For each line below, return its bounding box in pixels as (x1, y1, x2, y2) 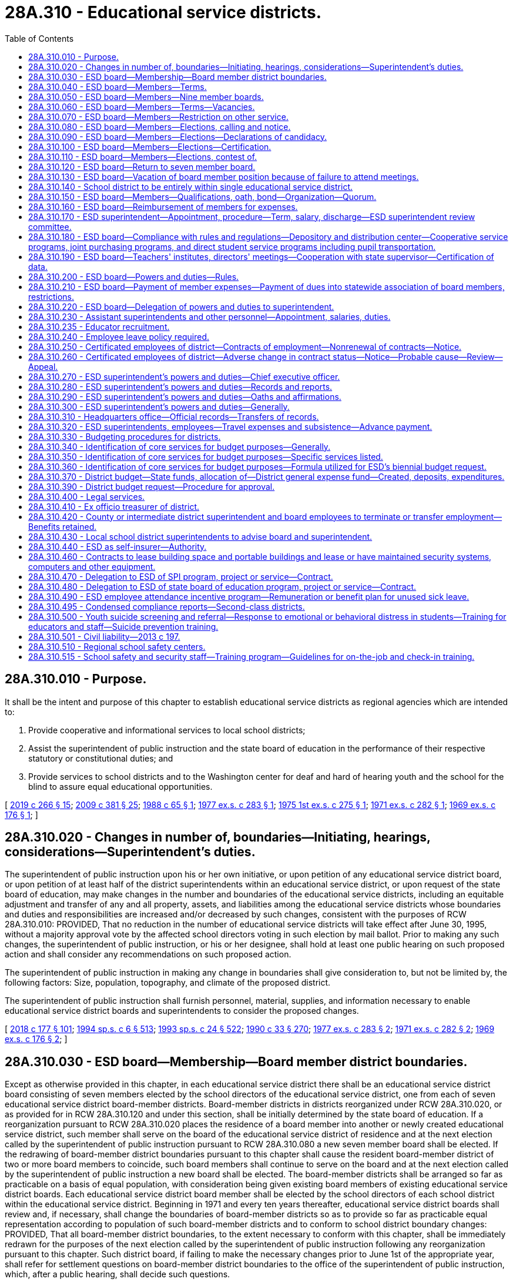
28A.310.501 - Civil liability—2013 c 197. (28, 631, 180, 642)
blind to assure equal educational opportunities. (28, 781, 213, 792)
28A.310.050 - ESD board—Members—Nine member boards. (28, 91, 264, 102)
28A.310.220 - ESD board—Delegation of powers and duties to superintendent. (28, 301, 334, 312)
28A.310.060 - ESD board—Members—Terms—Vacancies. (28, 101, 255, 112)
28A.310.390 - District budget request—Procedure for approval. (28, 481, 275, 492)
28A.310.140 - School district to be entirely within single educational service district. (28, 181, 353, 192)
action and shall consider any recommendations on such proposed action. (5, 949, 291, 960)
